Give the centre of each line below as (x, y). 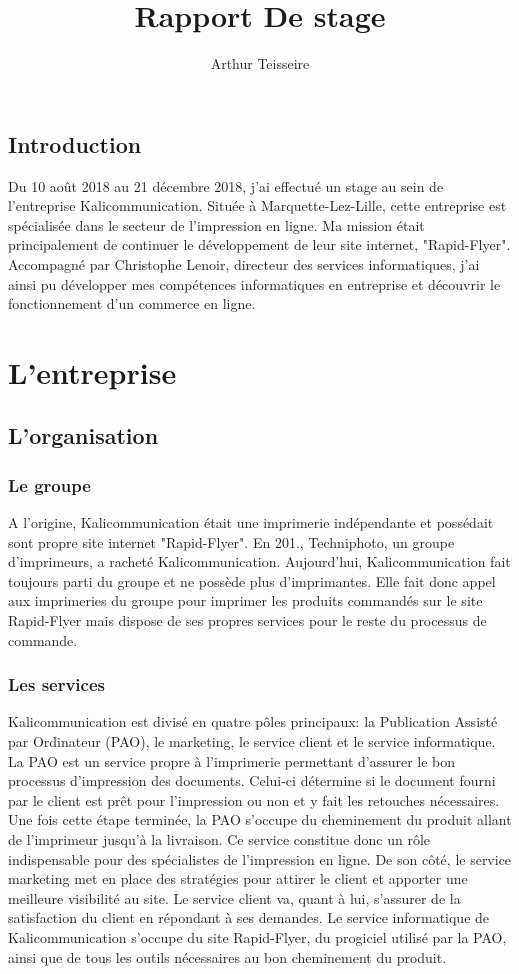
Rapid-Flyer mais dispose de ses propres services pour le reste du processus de (247, 620)
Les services (56, 684)
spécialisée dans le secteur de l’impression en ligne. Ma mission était (216, 224)
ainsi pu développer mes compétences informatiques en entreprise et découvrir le (254, 283)
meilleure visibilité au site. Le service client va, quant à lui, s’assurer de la (234, 897)
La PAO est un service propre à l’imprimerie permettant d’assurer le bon (232, 760)
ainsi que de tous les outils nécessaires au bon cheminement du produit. (227, 956)
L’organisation (83, 435)
